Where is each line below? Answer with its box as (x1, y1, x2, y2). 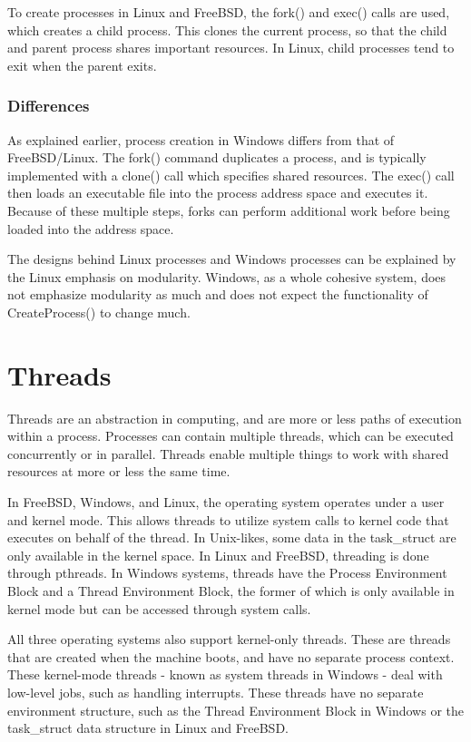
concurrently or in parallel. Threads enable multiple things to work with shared (7, 444, 449, 463)
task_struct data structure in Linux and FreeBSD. (7, 718, 289, 737)
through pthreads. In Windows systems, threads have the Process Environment (7, 563, 447, 582)
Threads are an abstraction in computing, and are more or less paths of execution (7, 408, 462, 427)
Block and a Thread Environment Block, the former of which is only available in (7, 581, 455, 600)
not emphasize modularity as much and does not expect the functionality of (7, 285, 428, 304)
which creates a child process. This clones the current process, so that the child (7, 20, 447, 39)
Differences (7, 94, 90, 117)
